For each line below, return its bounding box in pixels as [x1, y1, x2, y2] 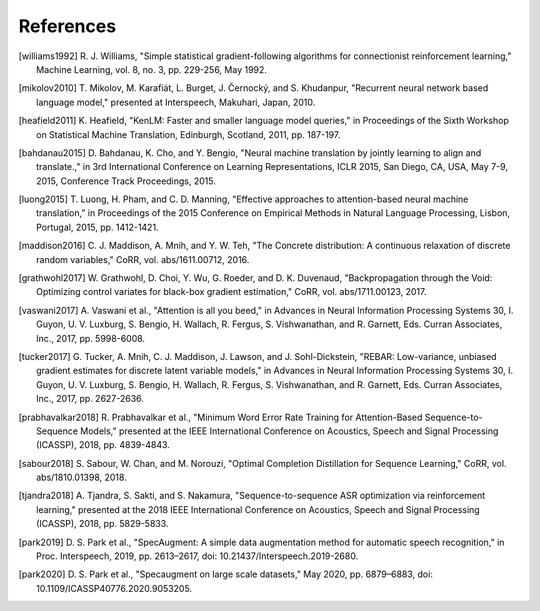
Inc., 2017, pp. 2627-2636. [36, 393, 145, 405]
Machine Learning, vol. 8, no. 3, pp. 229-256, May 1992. [36, 63, 267, 75]
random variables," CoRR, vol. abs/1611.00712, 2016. [36, 253, 250, 265]
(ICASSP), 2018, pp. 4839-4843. [36, 439, 170, 451]
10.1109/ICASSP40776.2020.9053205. [36, 582, 193, 594]
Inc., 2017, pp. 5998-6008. [36, 332, 145, 344]
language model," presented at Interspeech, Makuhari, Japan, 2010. [36, 96, 316, 108]
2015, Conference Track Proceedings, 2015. [36, 175, 217, 187]
